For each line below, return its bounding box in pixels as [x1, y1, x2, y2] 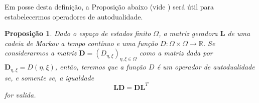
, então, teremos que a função [55, 61, 147, 72]
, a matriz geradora [159, 28, 218, 38]
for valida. [5, 89, 36, 99]
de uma [227, 28, 250, 38]
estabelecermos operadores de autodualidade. [5, 11, 143, 21]
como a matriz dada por [139, 47, 213, 58]
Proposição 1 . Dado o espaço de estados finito [5, 28, 151, 38]
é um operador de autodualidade [157, 61, 255, 72]
